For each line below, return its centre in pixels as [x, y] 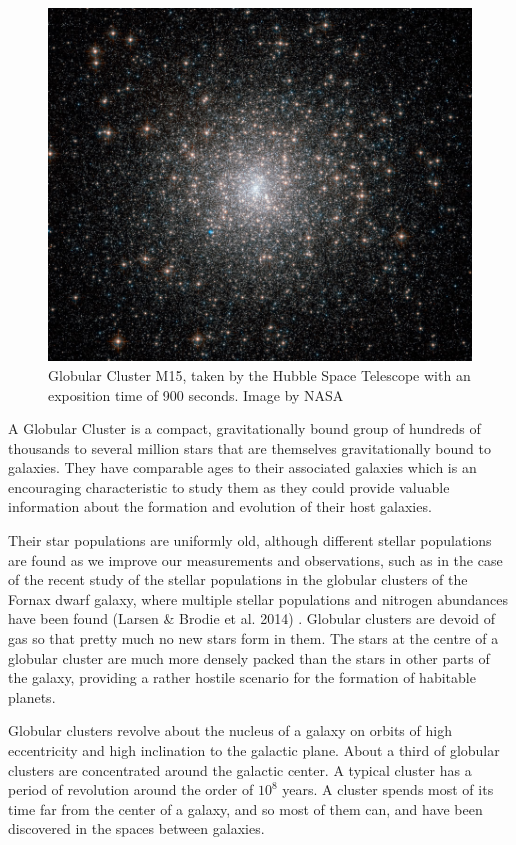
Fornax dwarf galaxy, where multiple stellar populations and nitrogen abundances [258, 598]
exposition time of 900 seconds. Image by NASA [196, 394]
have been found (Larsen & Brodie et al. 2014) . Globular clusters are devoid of [252, 618]
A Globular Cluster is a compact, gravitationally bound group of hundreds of [244, 428]
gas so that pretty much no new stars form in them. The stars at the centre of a [253, 638]
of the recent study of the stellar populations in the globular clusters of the [238, 579]
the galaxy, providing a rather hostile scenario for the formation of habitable [242, 677]
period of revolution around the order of [131, 789]
